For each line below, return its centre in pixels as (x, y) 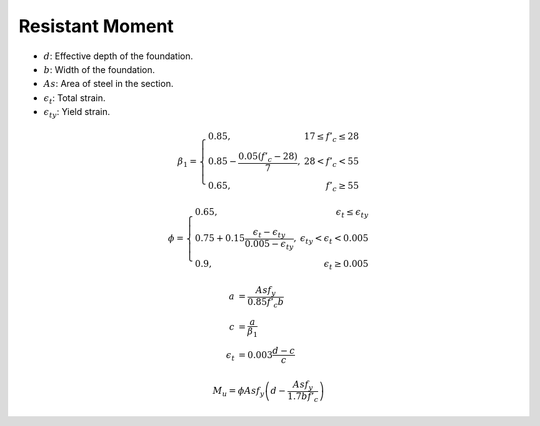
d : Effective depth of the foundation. (118, 56)
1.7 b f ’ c (303, 397)
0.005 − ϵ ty (269, 245)
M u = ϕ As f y (238, 392)
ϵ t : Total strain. (74, 98)
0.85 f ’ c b (266, 303)
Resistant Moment (96, 26)
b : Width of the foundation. (99, 69)
